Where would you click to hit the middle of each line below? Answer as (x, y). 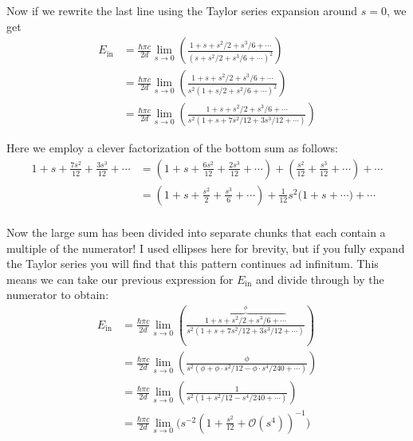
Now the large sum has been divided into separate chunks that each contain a (196, 232)
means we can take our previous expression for (120, 279)
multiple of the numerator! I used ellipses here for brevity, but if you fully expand (206, 248)
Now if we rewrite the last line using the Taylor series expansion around (182, 10)
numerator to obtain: (58, 295)
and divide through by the (320, 279)
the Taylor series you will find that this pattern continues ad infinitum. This (193, 264)
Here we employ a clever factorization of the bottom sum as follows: (173, 148)
